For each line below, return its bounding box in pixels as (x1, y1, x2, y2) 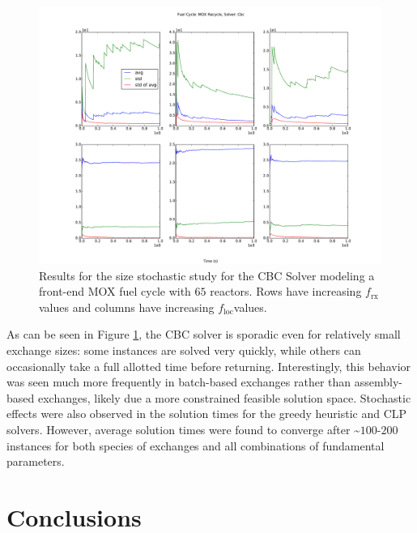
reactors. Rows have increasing (210, 283, 362, 300)
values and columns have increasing (39, 298, 215, 315)
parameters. (6, 453, 65, 470)
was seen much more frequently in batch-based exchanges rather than (6, 373, 351, 390)
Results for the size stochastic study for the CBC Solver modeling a (39, 266, 375, 284)
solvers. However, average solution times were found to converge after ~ (6, 420, 360, 437)
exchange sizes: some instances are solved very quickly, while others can (6, 341, 361, 358)
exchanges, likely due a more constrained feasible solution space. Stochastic (37, 389, 411, 406)
